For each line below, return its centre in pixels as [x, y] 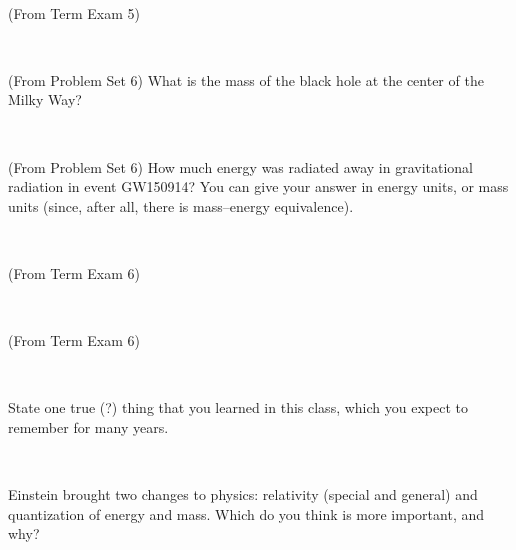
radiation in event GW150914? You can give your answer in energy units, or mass [258, 186]
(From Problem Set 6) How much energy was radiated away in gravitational [240, 166]
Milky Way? [45, 99]
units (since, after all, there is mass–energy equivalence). [181, 205]
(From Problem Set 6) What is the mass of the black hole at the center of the [246, 79]
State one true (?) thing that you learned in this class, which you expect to [238, 407]
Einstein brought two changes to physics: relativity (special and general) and [243, 494]
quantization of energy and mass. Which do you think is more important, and [246, 513]
